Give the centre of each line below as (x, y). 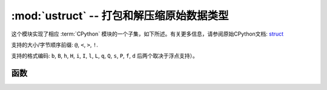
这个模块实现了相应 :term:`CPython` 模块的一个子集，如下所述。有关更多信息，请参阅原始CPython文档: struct (147, 34)
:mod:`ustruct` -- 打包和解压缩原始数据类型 (120, 16)
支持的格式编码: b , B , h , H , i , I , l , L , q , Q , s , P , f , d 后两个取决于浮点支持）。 (104, 56)
